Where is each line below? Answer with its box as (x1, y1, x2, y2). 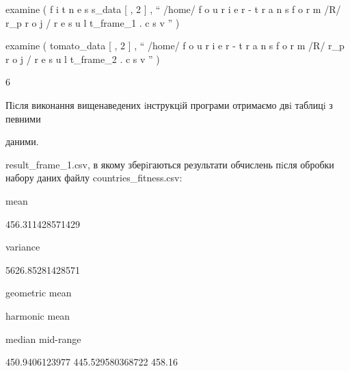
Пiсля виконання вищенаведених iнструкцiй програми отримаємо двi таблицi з (5, 97, 333, 112)
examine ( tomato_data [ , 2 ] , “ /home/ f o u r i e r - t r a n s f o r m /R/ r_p (5, 38, 345, 53)
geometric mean (5, 285, 72, 300)
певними (5, 111, 41, 125)
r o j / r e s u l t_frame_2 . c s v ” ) (5, 51, 160, 66)
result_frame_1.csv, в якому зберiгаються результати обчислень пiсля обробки (5, 157, 334, 171)
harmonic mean (5, 308, 70, 322)
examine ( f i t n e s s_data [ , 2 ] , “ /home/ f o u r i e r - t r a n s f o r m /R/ (5, 2, 341, 16)
